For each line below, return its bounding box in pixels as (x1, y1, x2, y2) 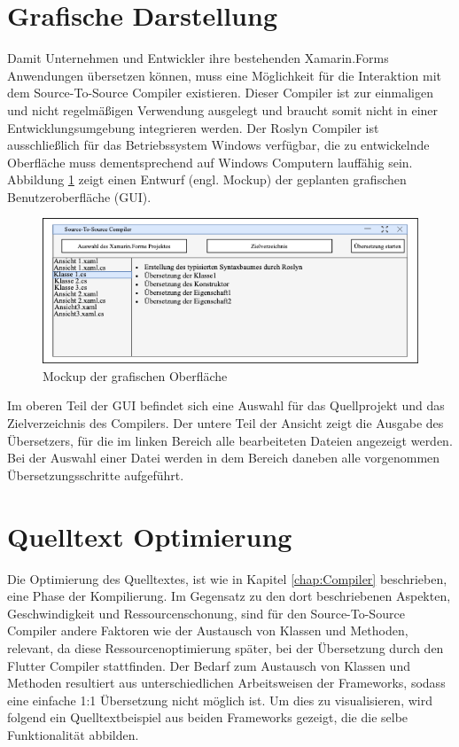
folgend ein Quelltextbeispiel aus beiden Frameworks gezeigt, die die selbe (7, 708, 408, 727)
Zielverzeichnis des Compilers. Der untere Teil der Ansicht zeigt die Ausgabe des (7, 414, 444, 432)
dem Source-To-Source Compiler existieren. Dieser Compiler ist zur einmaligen (7, 83, 433, 102)
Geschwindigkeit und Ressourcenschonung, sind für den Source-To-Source (7, 603, 405, 622)
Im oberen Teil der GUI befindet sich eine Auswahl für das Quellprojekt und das (7, 396, 445, 415)
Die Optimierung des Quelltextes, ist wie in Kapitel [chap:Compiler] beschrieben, (7, 569, 447, 587)
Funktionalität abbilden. (7, 725, 139, 743)
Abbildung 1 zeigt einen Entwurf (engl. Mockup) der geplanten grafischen (7, 170, 407, 189)
